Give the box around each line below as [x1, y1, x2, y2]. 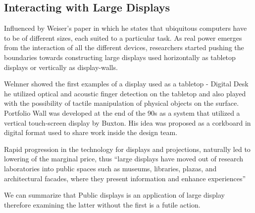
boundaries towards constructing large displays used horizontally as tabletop [4, 52, 236, 62]
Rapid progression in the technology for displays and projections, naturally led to [4, 143, 251, 154]
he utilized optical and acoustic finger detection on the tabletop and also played [4, 88, 246, 98]
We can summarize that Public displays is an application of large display [4, 190, 225, 200]
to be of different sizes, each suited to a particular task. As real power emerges [4, 32, 242, 43]
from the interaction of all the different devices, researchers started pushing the [4, 42, 244, 53]
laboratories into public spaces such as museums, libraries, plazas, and [4, 163, 217, 173]
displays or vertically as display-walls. [4, 62, 118, 72]
